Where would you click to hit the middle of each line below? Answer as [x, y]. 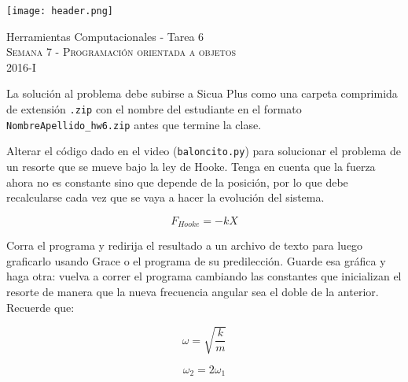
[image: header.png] [60, 11]
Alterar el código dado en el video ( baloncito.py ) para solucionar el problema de [204, 151]
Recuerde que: [40, 307]
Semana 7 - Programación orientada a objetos [121, 52]
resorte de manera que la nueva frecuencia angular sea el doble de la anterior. [193, 292]
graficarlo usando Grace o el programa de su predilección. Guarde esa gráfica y [196, 260]
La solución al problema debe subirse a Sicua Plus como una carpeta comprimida [202, 93]
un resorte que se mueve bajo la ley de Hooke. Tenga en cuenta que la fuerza [191, 166]
